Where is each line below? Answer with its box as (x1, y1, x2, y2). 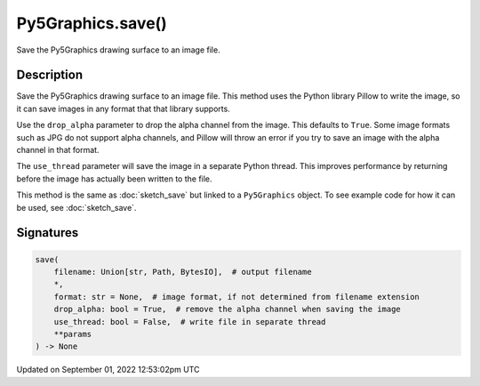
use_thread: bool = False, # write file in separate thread (53, 317, 326, 326)
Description (16, 68, 84, 83)
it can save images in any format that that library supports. (16, 103, 230, 114)
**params (53, 329, 92, 339)
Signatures (16, 225, 79, 240)
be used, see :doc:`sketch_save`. (16, 202, 137, 213)
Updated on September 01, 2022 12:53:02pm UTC (16, 365, 200, 375)
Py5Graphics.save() (16, 13, 168, 33)
